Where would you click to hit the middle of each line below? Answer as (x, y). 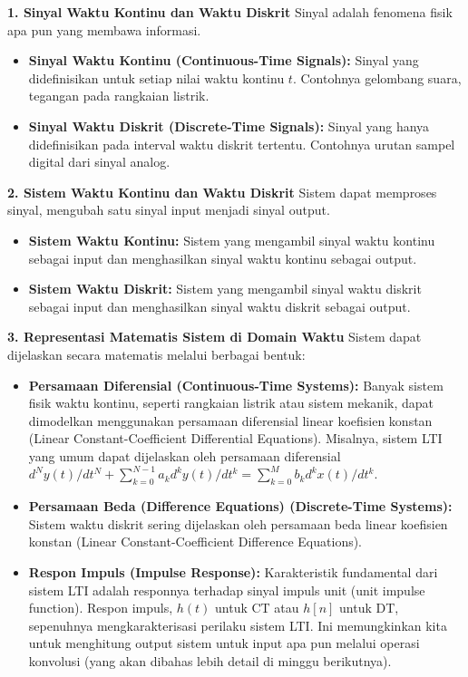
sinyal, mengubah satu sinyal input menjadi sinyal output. (169, 210)
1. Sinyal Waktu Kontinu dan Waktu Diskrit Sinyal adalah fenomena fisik (230, 12)
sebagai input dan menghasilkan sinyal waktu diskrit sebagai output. (219, 306)
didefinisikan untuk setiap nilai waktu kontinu (156, 77)
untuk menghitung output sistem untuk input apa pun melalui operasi (224, 643)
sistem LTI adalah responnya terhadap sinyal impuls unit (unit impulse (227, 590)
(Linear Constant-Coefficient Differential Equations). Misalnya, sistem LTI (235, 438)
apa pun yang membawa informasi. (104, 29)
